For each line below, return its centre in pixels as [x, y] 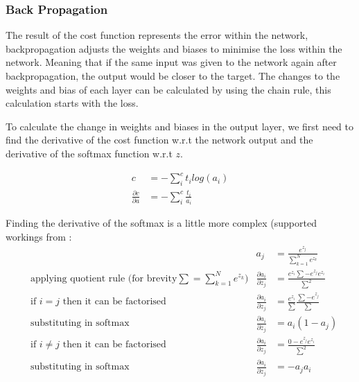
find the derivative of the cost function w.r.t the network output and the [159, 140]
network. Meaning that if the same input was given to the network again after [171, 62]
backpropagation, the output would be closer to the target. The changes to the [173, 76]
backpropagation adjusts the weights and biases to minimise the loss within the [174, 48]
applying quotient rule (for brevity [104, 278]
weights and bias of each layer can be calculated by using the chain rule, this [168, 89]
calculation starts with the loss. [72, 103]
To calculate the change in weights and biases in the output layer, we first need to [180, 126]
